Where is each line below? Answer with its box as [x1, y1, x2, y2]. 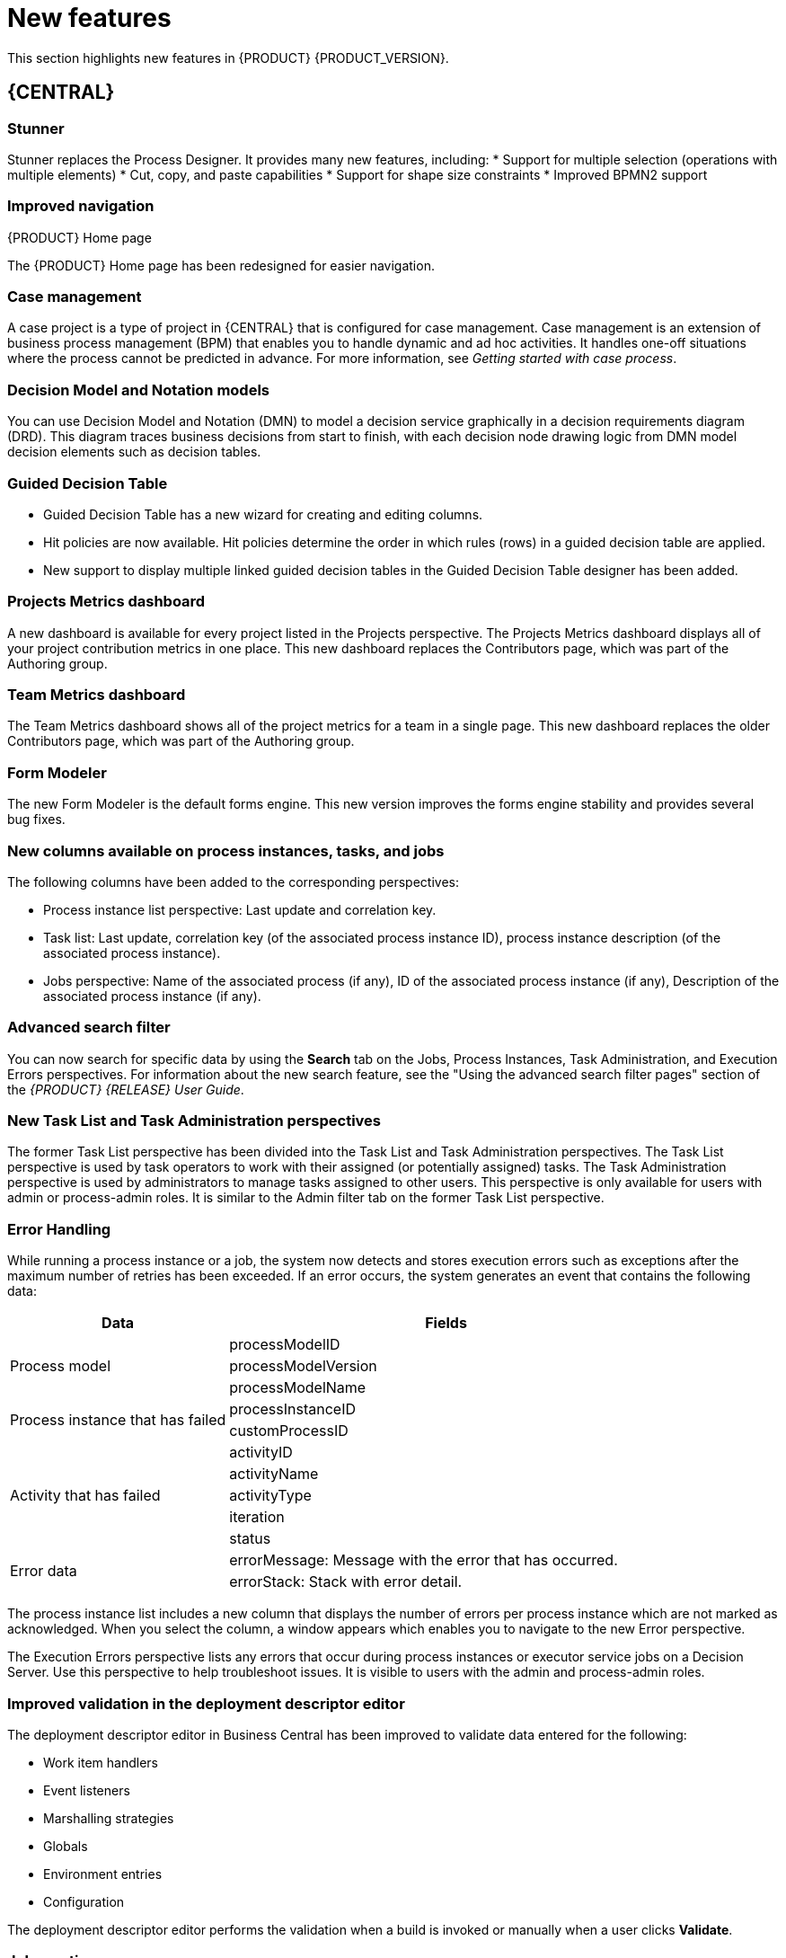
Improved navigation [7, 197, 155, 216]
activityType [229, 1486, 312, 1505]
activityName [229, 1465, 319, 1484]
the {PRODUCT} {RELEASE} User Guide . [7, 1081, 244, 1097]
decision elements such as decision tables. [7, 444, 261, 460]
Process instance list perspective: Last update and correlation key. [43, 901, 437, 917]
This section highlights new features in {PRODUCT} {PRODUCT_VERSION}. [7, 49, 449, 66]
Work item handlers [43, 1754, 158, 1770]
